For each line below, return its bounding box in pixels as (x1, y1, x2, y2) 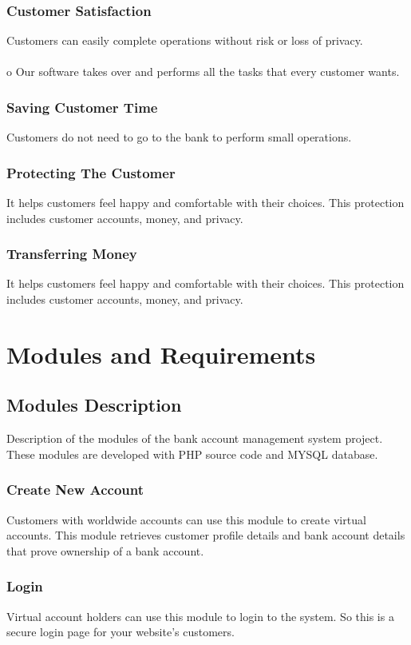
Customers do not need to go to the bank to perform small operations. (6, 129, 352, 145)
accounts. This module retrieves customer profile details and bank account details (6, 527, 405, 543)
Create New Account (6, 480, 144, 500)
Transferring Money (6, 244, 137, 264)
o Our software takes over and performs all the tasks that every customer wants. (6, 63, 400, 80)
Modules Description (6, 392, 182, 417)
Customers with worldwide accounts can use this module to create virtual (6, 511, 366, 528)
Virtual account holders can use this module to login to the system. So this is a (6, 607, 394, 624)
